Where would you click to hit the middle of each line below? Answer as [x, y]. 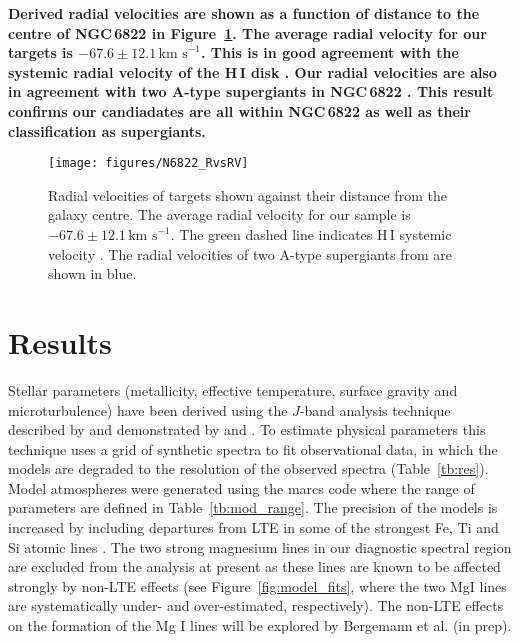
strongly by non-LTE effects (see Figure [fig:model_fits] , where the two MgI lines [257, 585]
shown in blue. [92, 273]
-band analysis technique [375, 409]
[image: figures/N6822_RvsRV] [148, 163]
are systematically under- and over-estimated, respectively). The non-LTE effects [256, 605]
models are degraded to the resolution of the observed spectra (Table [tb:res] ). [248, 468]
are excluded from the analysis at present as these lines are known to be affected [254, 566]
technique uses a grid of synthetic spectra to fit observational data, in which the [253, 448]
